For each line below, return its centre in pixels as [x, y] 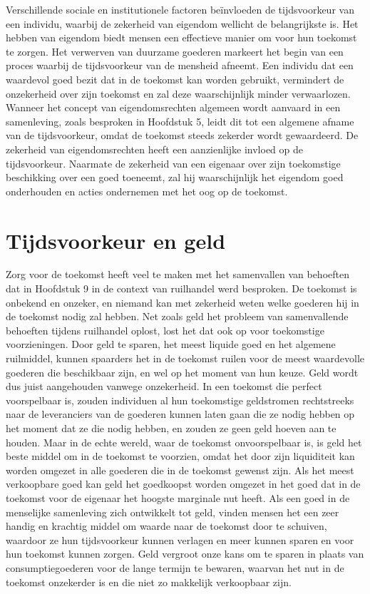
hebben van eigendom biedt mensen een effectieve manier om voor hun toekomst [181, 37]
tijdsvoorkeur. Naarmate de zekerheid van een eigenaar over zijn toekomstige [173, 163]
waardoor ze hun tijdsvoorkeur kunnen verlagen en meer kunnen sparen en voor [180, 539]
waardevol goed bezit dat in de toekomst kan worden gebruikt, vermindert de [175, 79]
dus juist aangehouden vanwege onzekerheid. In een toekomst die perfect [164, 386]
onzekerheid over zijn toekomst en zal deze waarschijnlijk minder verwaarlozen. [178, 93]
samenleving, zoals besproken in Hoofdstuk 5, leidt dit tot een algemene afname [180, 121]
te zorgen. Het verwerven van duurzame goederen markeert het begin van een [175, 51]
